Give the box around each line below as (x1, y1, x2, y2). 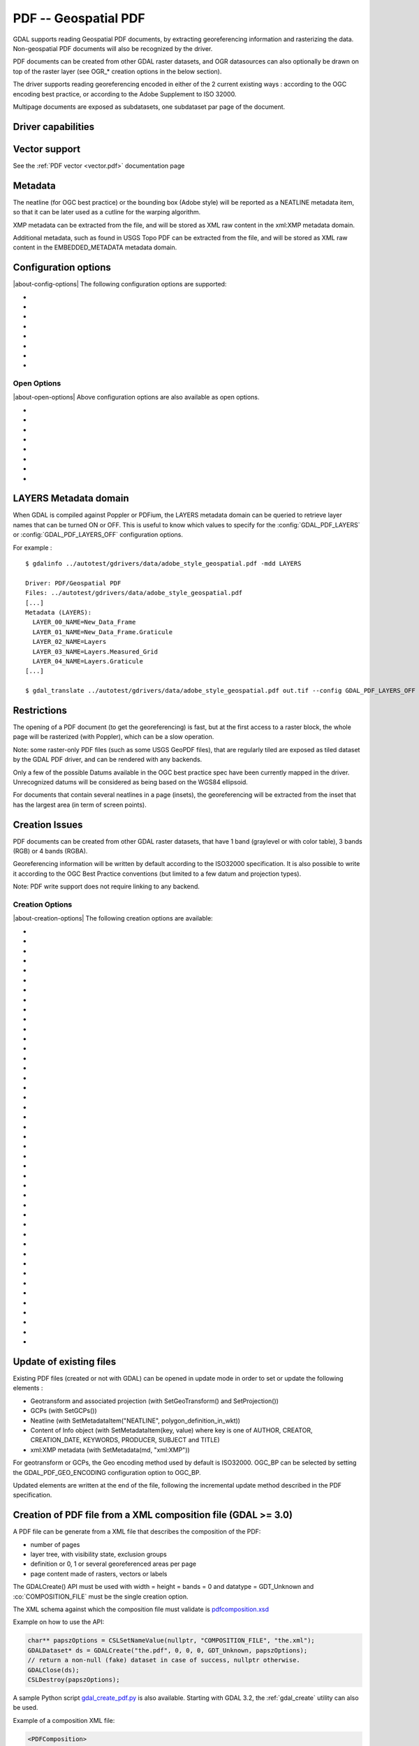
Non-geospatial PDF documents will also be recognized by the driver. (13, 44, 213, 52)
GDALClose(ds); (27, 1666, 80, 1674)
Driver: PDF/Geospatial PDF (25, 579, 122, 587)
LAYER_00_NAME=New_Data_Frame (32, 618, 136, 626)
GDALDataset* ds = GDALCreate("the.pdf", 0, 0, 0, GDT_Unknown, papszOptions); (27, 1646, 308, 1655)
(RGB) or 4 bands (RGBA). (13, 847, 88, 856)
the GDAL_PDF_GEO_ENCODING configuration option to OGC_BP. (13, 1468, 202, 1476)
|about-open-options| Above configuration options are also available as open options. (13, 393, 260, 402)
